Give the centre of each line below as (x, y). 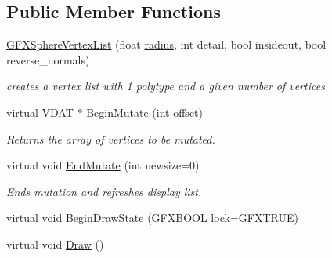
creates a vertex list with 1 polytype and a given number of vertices (166, 86)
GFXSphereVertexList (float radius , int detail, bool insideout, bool (166, 44)
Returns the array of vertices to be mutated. (111, 138)
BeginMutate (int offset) (144, 112)
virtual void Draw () (55, 243)
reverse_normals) (48, 59)
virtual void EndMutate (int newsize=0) (103, 165)
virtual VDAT (40, 112)
